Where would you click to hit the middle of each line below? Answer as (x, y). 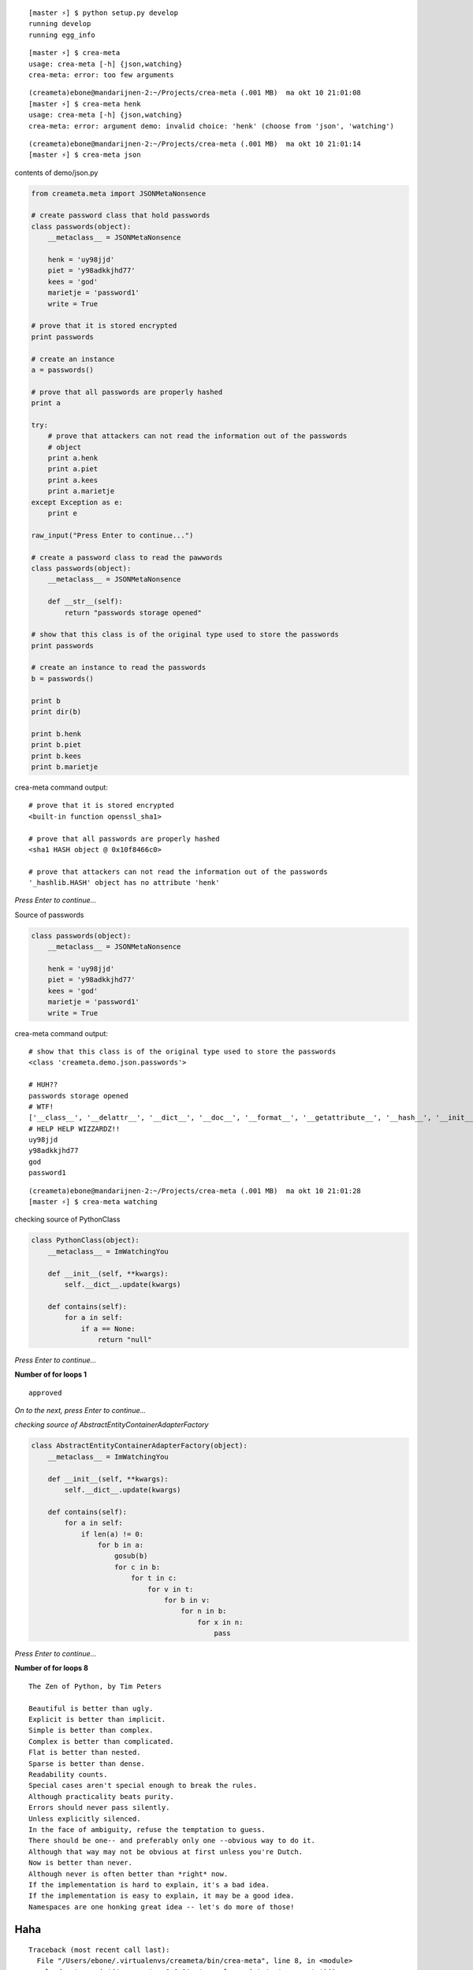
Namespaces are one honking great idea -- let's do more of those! (162, 1907)
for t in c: (154, 1578)
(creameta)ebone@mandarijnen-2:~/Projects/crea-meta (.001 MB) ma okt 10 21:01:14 (195, 143)
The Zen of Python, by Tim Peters (95, 1686)
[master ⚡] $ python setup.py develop (104, 13)
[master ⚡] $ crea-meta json (85, 155)
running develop (60, 24)
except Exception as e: (77, 502)
